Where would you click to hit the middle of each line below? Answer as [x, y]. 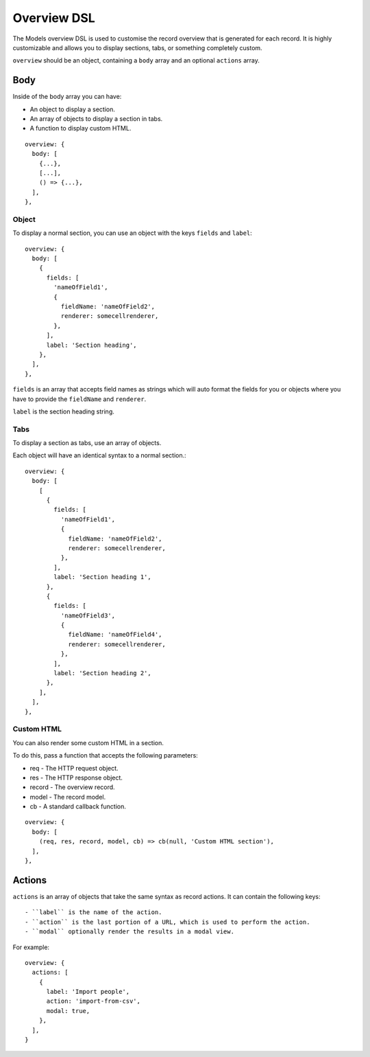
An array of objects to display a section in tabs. [96, 119]
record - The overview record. [73, 787]
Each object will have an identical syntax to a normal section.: [99, 455]
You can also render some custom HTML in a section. [88, 742]
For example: [31, 947]
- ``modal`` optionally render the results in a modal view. [129, 932]
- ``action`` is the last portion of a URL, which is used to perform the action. [168, 922]
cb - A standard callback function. [78, 806]
